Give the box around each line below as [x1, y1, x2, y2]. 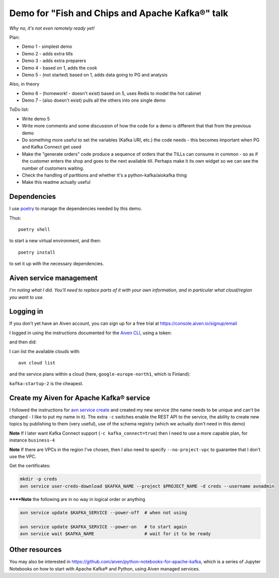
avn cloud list [18, 360, 56, 366]
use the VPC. [9, 454, 37, 460]
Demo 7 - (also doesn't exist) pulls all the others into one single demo [22, 97, 166, 103]
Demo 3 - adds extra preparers [22, 58, 86, 64]
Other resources [9, 545, 62, 554]
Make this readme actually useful [22, 179, 90, 185]
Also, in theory [9, 81, 40, 87]
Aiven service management [9, 274, 98, 282]
